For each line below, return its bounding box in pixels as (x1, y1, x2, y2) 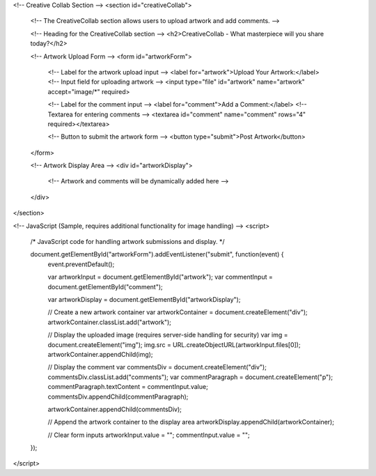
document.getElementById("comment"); (47, 282, 163, 291)
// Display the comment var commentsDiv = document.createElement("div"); (47, 363, 267, 371)
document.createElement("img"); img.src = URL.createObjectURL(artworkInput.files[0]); (47, 340, 301, 348)
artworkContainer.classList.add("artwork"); (47, 318, 172, 326)
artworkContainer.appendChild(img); (47, 350, 153, 358)
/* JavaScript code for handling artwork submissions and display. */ (30, 238, 225, 246)
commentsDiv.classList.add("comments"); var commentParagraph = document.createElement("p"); (47, 373, 334, 381)
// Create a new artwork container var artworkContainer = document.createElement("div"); (47, 308, 308, 316)
